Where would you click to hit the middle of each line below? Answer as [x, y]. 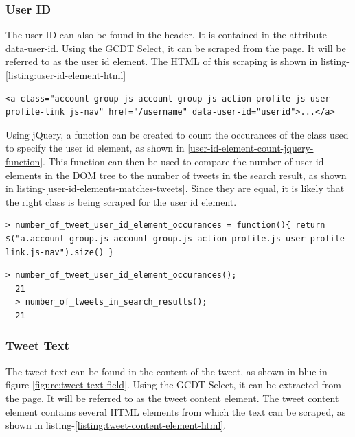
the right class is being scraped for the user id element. [121, 201]
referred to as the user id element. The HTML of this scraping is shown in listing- [178, 61]
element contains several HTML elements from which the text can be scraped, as [176, 411]
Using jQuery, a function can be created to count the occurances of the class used [177, 134]
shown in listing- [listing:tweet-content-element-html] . [116, 425]
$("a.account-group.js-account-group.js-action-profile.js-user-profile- [178, 238]
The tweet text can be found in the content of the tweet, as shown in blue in [167, 371]
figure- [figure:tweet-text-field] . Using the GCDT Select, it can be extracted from [173, 385]
